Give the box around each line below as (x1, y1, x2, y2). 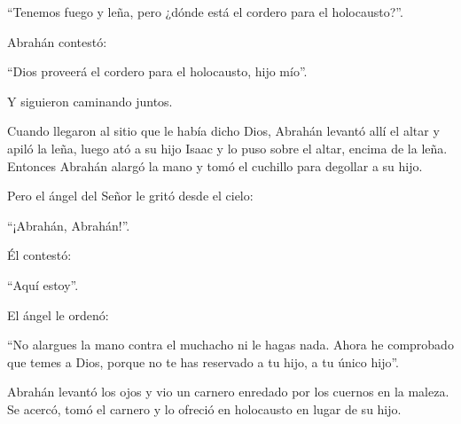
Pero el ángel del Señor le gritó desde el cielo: (7, 186, 254, 205)
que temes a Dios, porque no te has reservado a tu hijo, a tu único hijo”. (7, 352, 399, 371)
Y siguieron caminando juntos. (7, 91, 173, 110)
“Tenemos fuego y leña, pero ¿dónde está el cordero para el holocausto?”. (7, 3, 403, 20)
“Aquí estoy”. (7, 275, 79, 294)
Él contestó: (7, 246, 72, 264)
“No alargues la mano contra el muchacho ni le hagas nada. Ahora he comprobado (7, 335, 454, 354)
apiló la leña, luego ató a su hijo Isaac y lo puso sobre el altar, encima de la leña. (7, 138, 448, 157)
